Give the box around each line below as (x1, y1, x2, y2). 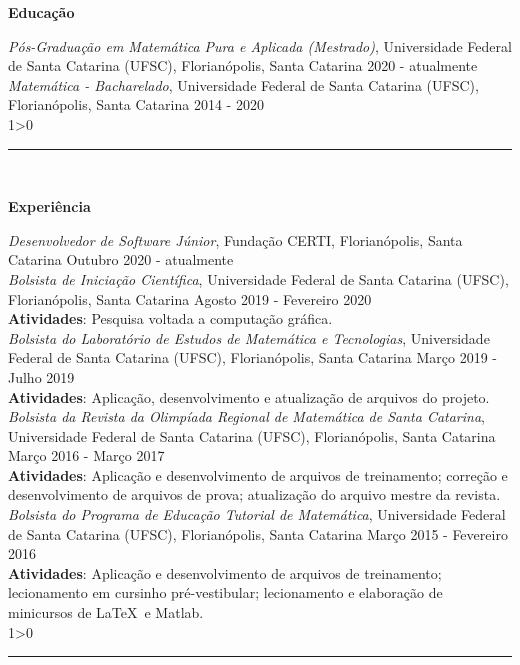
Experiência (8, 196, 91, 217)
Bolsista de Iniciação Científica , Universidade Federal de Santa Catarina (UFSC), (8, 268, 509, 289)
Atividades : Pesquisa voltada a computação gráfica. (8, 308, 333, 329)
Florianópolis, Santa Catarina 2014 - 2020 (8, 94, 264, 115)
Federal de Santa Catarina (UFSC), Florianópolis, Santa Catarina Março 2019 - (8, 347, 497, 368)
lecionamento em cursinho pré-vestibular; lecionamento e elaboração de (8, 582, 443, 603)
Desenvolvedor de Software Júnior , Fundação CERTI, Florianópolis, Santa (8, 229, 463, 250)
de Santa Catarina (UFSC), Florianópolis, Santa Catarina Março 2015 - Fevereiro (8, 523, 508, 544)
